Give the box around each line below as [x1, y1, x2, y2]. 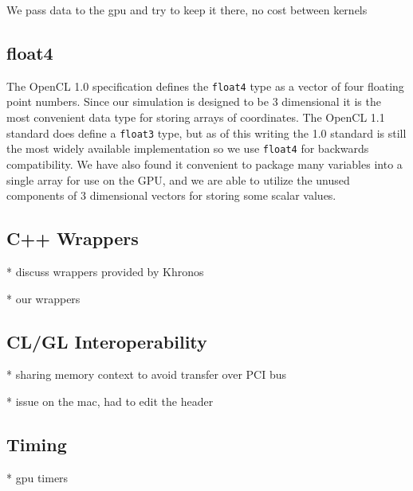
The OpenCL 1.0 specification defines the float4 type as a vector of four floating [6, 77, 404, 94]
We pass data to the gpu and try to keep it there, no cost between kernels [6, 2, 368, 18]
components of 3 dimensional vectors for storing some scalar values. [6, 187, 336, 204]
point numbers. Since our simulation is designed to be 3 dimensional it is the [6, 93, 381, 110]
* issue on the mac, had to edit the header [6, 392, 214, 409]
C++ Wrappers [6, 226, 139, 251]
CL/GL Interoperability [6, 329, 207, 353]
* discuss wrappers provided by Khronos [6, 263, 204, 279]
